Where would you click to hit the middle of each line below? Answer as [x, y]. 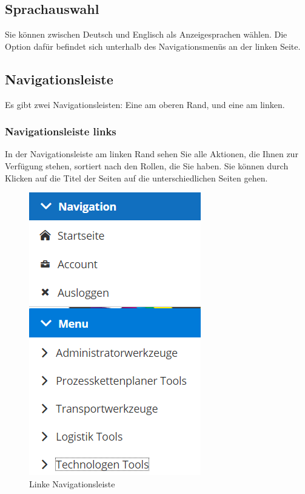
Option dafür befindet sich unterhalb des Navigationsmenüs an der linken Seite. [153, 46]
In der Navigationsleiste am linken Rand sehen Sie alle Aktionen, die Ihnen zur [152, 154]
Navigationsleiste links [61, 131]
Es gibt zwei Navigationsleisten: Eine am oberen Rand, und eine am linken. [145, 104]
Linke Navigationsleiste [72, 483]
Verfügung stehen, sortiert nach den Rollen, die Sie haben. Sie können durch [147, 166]
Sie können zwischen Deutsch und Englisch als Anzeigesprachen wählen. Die [146, 34]
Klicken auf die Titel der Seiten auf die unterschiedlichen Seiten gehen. [136, 178]
